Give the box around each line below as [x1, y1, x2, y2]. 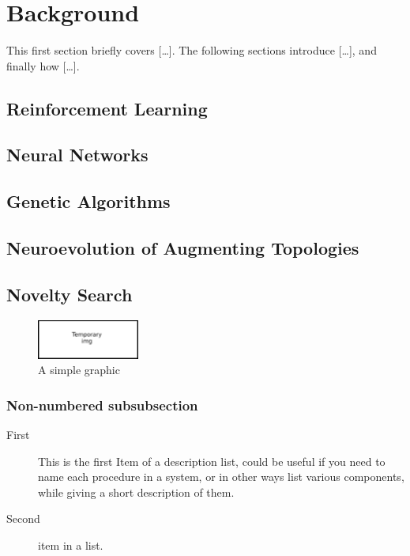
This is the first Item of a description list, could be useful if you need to [38, 452, 386, 469]
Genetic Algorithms [6, 189, 171, 214]
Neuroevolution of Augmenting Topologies [6, 236, 359, 260]
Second [6, 510, 40, 527]
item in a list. [38, 536, 103, 553]
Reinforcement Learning [6, 96, 208, 120]
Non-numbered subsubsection [6, 395, 198, 414]
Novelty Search [6, 282, 133, 306]
